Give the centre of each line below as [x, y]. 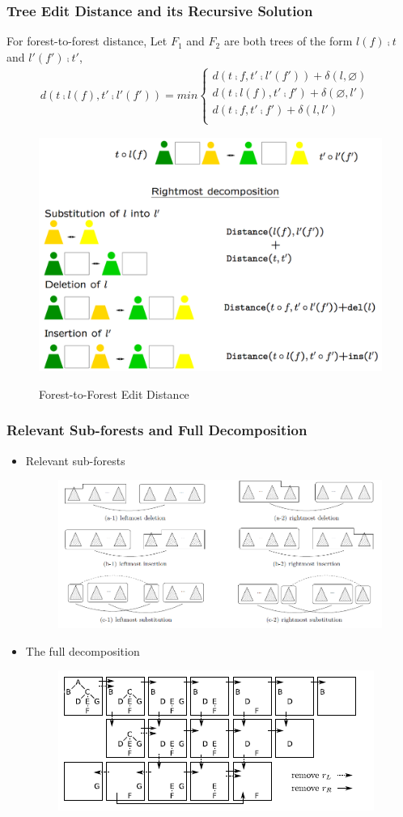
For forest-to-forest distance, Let [87, 41]
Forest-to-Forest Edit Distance [114, 394]
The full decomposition [83, 650]
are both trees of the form [288, 41]
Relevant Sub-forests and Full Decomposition [157, 430]
